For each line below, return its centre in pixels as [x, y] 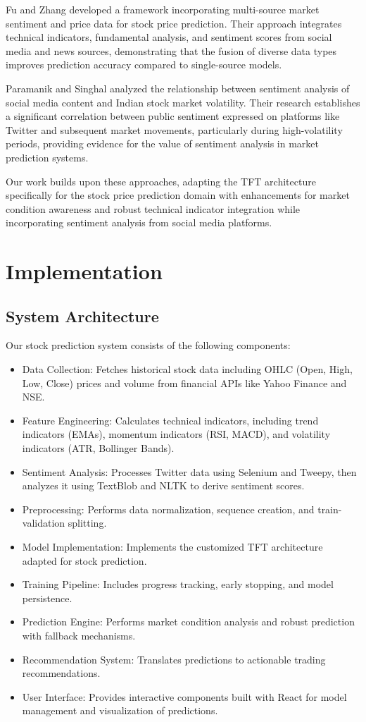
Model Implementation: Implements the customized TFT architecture [172, 547]
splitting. [87, 523]
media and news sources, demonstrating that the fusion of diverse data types [171, 50]
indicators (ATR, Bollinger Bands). [98, 448]
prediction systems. [47, 157]
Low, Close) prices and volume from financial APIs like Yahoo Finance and [184, 383]
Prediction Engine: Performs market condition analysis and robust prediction [188, 622]
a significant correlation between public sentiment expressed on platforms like [173, 116]
